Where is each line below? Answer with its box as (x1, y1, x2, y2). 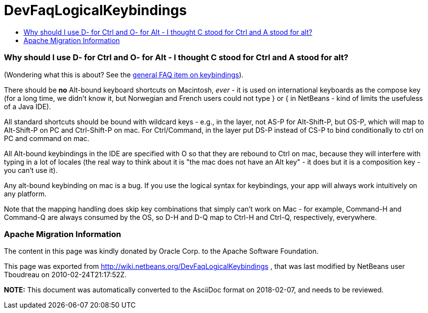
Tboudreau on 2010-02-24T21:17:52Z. (4, 270, 127, 279)
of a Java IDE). (4, 102, 51, 111)
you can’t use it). (4, 166, 58, 174)
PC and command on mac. (4, 134, 90, 143)
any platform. (4, 189, 47, 198)
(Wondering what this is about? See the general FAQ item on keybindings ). (4, 70, 244, 79)
